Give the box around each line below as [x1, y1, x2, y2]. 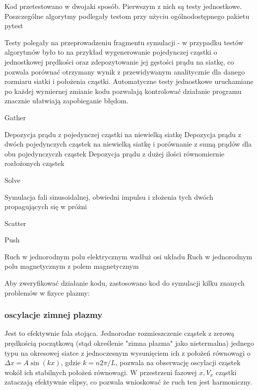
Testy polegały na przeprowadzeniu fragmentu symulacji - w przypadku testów [4, 37, 244, 47]
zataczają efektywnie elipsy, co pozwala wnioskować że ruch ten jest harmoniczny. [4, 377, 253, 387]
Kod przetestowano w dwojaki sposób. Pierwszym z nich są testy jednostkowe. [4, 1, 242, 11]
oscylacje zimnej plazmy [4, 309, 103, 321]
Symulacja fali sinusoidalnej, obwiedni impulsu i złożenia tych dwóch [4, 191, 213, 202]
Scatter [4, 218, 26, 228]
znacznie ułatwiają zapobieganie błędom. [4, 95, 129, 106]
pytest [4, 20, 23, 31]
